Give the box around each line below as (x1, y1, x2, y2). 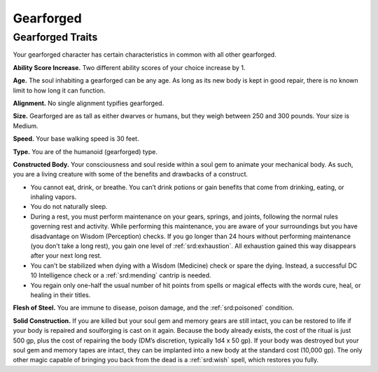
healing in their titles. (30, 291, 91, 299)
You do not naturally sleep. (30, 202, 108, 211)
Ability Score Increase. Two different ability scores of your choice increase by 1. (13, 63, 246, 71)
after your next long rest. (30, 252, 102, 260)
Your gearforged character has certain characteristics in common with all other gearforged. (13, 50, 276, 59)
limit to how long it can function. (13, 86, 106, 95)
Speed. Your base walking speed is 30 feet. (13, 135, 139, 143)
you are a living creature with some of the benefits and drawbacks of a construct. (13, 170, 248, 179)
